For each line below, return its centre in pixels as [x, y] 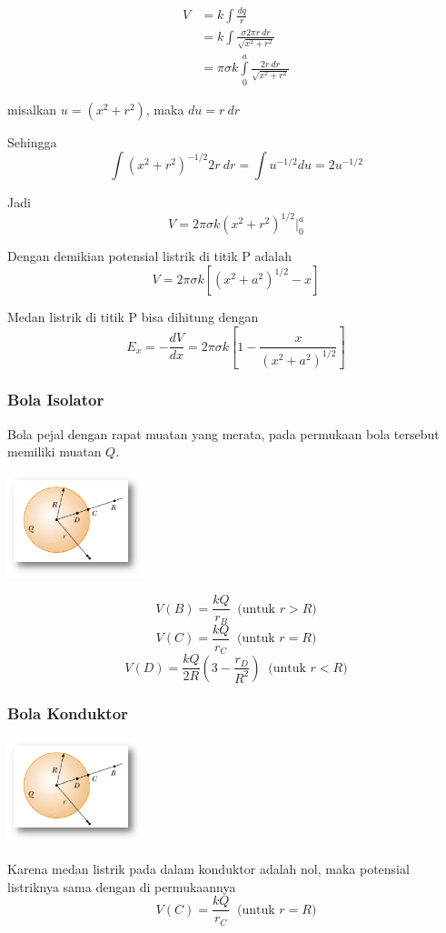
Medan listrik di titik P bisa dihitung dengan [133, 317]
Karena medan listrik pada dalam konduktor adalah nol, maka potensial [208, 868]
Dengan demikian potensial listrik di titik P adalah [149, 256]
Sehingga [32, 141]
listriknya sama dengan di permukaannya [122, 886]
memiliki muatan [55, 451]
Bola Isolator [56, 400]
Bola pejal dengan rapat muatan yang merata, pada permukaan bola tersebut [223, 433]
